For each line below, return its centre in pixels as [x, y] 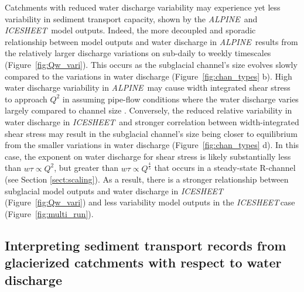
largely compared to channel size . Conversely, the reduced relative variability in [148, 110]
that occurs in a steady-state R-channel [225, 168]
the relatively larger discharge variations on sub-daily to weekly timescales [138, 53]
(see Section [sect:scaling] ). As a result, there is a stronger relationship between [147, 179]
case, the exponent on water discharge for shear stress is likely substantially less [148, 156]
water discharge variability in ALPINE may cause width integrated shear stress [148, 87]
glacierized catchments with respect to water [143, 262]
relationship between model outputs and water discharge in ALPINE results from [151, 41]
